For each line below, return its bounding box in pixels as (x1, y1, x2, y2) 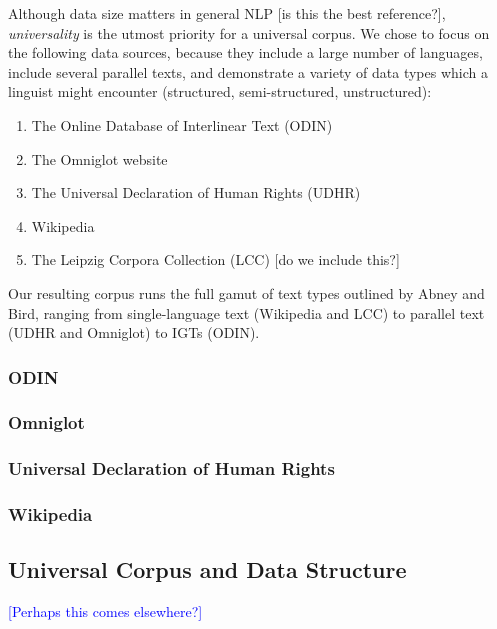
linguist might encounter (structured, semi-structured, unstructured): (8, 81, 432, 102)
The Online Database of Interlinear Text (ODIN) (31, 114, 333, 135)
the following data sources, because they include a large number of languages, (8, 42, 483, 63)
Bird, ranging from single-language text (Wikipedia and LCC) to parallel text (8, 302, 485, 323)
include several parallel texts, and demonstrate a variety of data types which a (8, 61, 488, 82)
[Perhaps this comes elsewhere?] (8, 601, 203, 622)
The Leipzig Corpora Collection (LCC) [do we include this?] (31, 249, 400, 270)
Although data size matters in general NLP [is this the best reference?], (8, 3, 446, 23)
